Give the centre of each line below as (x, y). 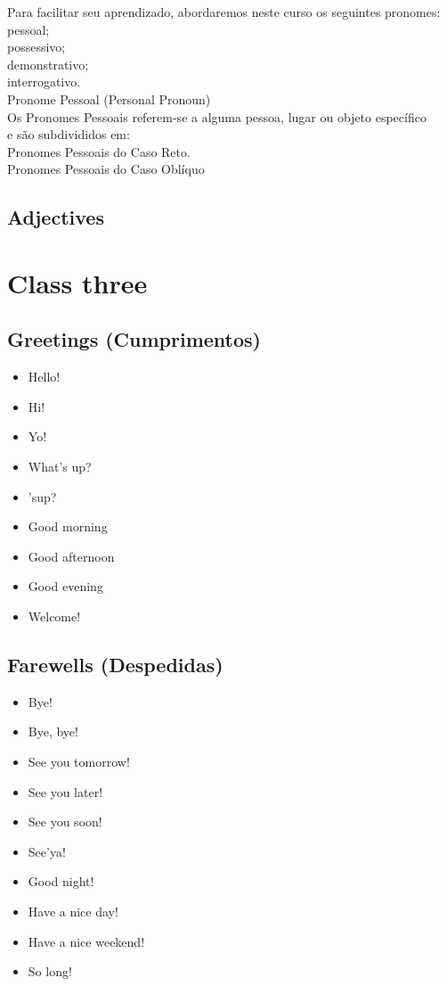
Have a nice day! (73, 911)
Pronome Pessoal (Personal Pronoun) (109, 99)
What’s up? (60, 467)
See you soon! (65, 822)
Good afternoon (71, 556)
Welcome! (54, 616)
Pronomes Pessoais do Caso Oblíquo (106, 169)
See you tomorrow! (79, 762)
